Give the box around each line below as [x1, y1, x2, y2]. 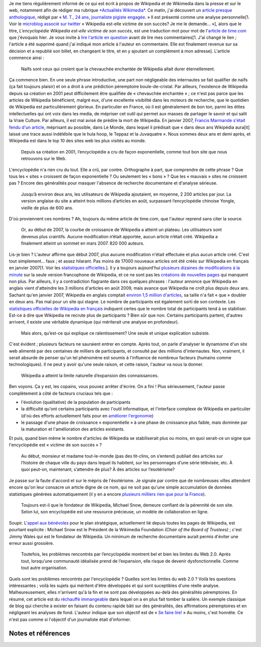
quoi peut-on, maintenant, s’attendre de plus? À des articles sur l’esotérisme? [21, 466, 175, 472]
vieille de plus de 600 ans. [21, 205, 73, 211]
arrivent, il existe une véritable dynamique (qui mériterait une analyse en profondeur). [9, 319, 179, 325]
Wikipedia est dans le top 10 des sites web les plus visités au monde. [9, 138, 146, 144]
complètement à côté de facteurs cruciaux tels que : [9, 390, 113, 396]
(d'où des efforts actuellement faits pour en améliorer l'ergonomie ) [21, 413, 154, 418]
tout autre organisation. [21, 565, 68, 571]
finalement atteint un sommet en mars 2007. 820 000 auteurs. [21, 240, 145, 246]
